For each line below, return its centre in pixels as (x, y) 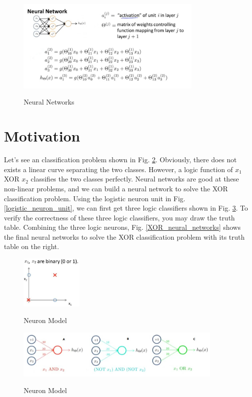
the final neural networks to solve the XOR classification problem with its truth (125, 236)
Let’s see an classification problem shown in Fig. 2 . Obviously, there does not (120, 160)
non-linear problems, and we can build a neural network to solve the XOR (116, 188)
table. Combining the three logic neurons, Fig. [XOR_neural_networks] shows (122, 227)
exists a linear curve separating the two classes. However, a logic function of (119, 169)
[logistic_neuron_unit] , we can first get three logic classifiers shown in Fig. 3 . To (126, 208)
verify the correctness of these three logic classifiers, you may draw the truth (120, 217)
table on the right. (32, 246)
